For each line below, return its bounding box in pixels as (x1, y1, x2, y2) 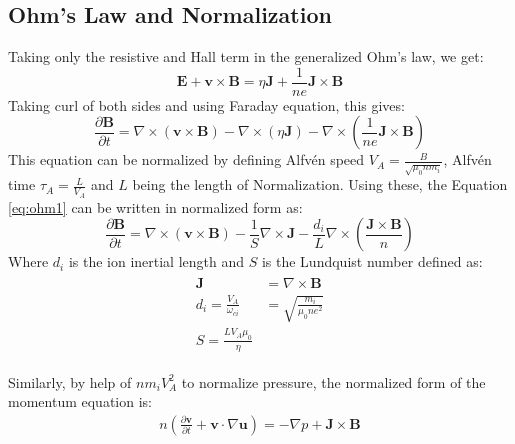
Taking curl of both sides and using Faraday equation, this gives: (8, 94, 405, 115)
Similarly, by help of (8, 371, 132, 392)
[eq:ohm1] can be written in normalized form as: (8, 196, 303, 217)
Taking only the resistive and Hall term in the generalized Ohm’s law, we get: (8, 46, 484, 67)
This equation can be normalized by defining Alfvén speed (8, 149, 365, 170)
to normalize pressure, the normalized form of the (181, 371, 486, 392)
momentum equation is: (8, 391, 152, 412)
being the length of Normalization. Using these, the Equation (132, 174, 508, 195)
